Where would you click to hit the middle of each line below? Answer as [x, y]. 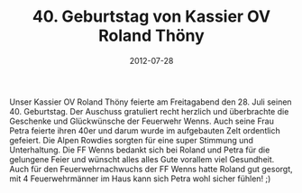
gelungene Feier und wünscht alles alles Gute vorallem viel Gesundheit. [142, 159]
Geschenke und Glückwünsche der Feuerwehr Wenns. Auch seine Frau [142, 121]
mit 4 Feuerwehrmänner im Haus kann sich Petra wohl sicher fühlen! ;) [140, 179]
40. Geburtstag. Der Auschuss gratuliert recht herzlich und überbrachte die [149, 111]
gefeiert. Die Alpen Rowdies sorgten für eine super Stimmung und [132, 140]
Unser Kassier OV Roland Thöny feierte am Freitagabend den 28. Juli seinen [151, 102]
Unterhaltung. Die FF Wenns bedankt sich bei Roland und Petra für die [140, 150]
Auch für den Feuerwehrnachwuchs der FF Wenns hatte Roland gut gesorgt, [151, 169]
